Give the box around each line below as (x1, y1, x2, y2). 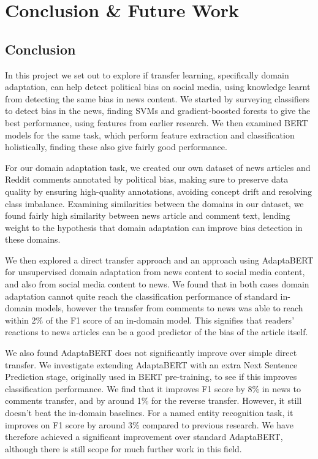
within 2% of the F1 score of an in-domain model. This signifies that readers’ (5, 313, 295, 326)
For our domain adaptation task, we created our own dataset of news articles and (5, 161, 311, 173)
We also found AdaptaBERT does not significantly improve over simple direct (5, 346, 297, 359)
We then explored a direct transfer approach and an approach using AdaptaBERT (5, 253, 314, 266)
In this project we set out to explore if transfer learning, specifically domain (5, 68, 289, 81)
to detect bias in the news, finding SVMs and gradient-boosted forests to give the (5, 104, 311, 117)
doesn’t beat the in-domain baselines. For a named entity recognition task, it (5, 406, 293, 419)
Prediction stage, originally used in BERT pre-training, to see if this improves (5, 370, 297, 383)
